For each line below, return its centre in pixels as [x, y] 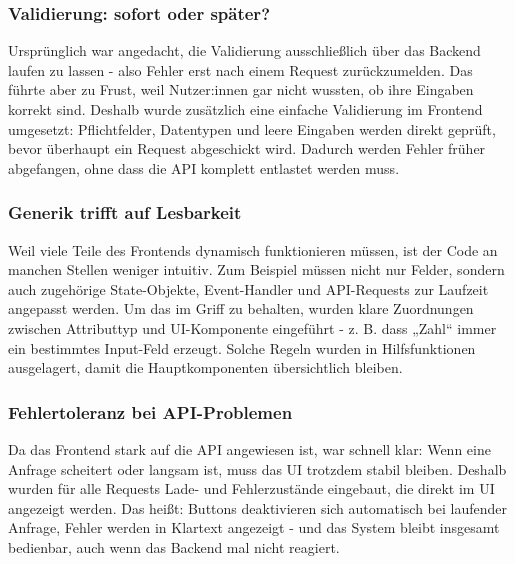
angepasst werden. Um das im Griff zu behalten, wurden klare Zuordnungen [241, 308]
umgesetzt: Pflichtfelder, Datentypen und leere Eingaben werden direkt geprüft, [252, 128]
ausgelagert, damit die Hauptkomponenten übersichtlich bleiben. [205, 367]
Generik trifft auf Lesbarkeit [125, 212]
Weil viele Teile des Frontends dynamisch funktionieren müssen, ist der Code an [253, 249]
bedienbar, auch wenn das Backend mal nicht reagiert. [174, 546]
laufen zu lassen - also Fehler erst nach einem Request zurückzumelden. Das [240, 69]
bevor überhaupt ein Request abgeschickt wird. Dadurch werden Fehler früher [247, 148]
